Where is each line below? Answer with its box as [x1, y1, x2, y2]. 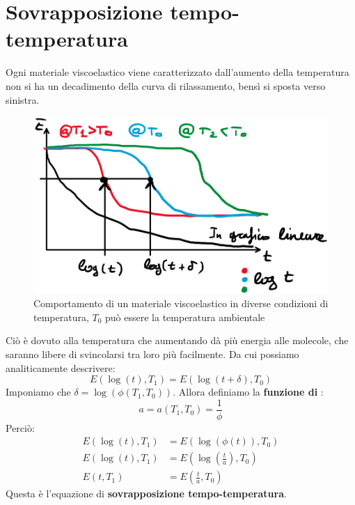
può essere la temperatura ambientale [105, 309, 265, 324]
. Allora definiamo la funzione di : [173, 384, 324, 399]
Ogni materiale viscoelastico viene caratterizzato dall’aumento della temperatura [6, 65, 349, 79]
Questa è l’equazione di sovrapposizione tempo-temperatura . [6, 486, 287, 501]
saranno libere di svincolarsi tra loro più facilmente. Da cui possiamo [6, 346, 299, 361]
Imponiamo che [6, 384, 71, 399]
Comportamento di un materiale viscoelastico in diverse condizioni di [33, 296, 329, 311]
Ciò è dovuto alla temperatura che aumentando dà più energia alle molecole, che [6, 333, 349, 348]
